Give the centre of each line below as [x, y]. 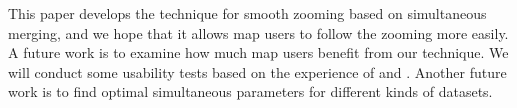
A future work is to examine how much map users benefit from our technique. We [258, 52]
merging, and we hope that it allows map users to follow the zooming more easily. [258, 32]
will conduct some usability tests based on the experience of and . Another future [257, 71]
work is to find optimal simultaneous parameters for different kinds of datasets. [250, 91]
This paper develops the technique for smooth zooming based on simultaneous [247, 13]
